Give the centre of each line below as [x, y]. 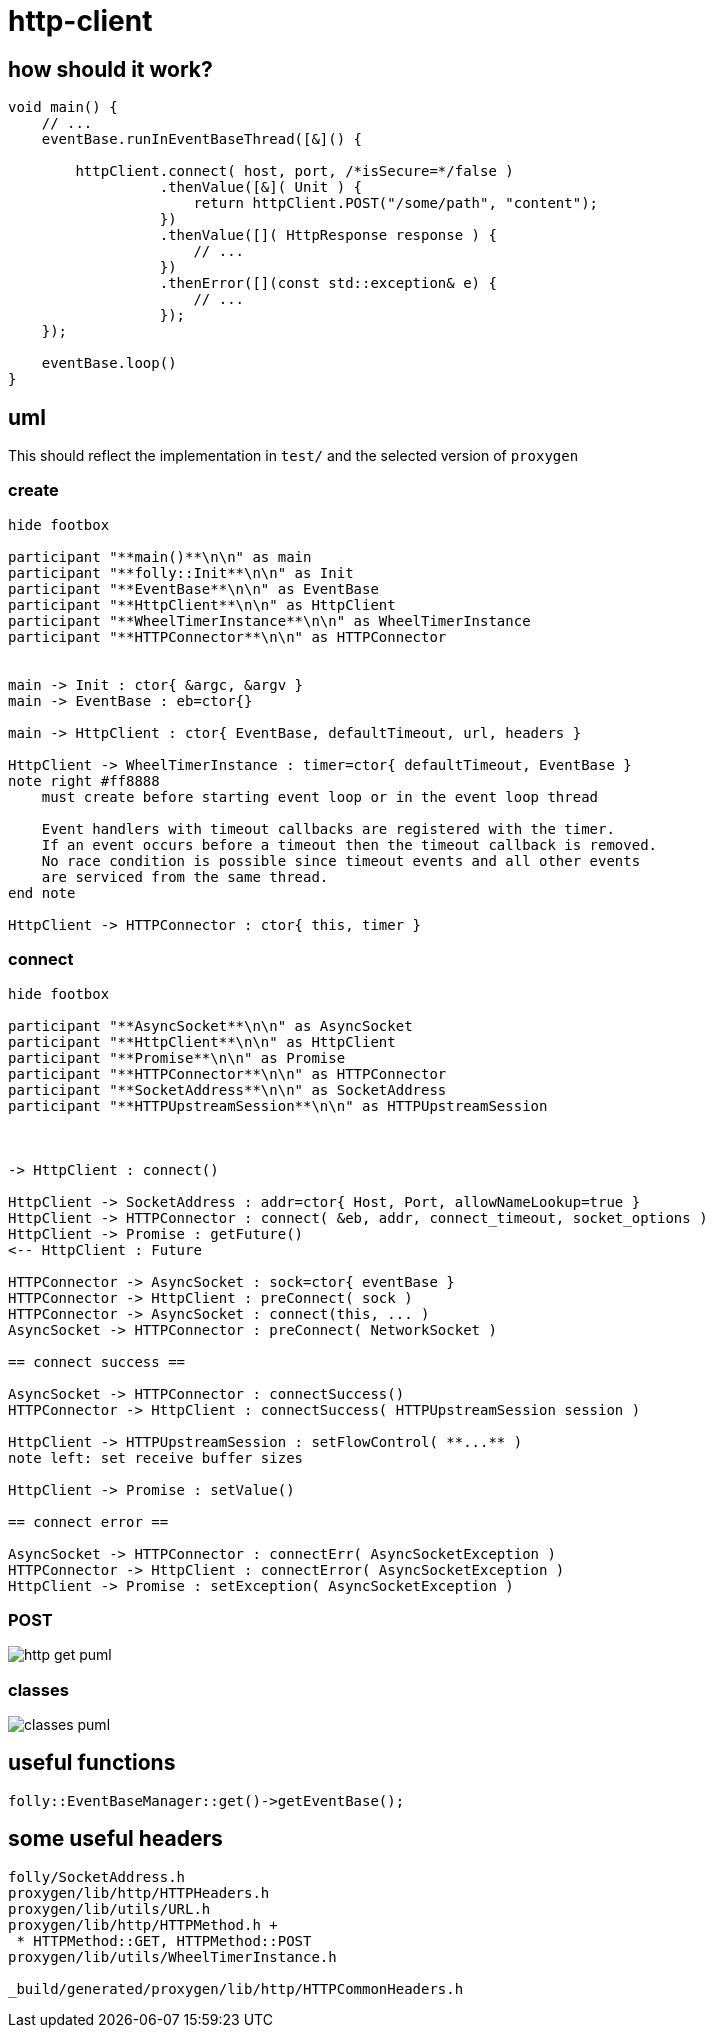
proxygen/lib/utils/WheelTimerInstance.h [172, 1956]
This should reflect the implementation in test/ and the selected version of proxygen [293, 456]
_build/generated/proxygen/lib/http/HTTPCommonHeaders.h [236, 1988]
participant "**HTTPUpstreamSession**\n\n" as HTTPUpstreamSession [278, 1105]
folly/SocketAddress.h [97, 1876]
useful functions [92, 1763]
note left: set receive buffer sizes [156, 1457]
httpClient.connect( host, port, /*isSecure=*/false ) [294, 171]
